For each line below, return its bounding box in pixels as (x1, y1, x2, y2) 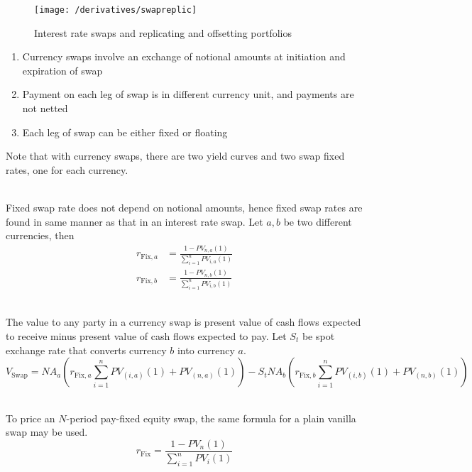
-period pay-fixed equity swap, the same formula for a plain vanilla (66, 410, 356, 425)
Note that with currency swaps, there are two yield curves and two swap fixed (6, 148, 345, 163)
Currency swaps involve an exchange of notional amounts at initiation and (22, 49, 346, 64)
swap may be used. (6, 424, 88, 439)
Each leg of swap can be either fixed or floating (22, 124, 228, 139)
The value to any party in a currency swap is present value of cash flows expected (6, 314, 361, 329)
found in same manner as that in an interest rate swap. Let (6, 214, 263, 229)
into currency (177, 342, 235, 357)
